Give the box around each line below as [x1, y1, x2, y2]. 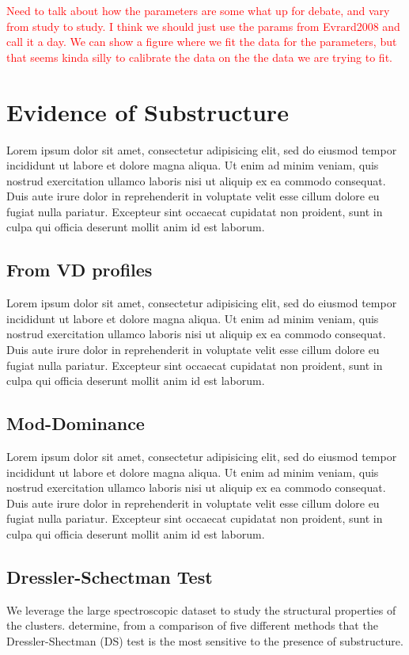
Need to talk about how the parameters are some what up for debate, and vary [6, 2, 390, 18]
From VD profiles [6, 257, 153, 282]
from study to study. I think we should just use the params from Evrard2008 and [6, 17, 400, 34]
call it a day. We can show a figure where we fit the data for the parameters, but [6, 33, 397, 50]
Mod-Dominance [6, 411, 145, 436]
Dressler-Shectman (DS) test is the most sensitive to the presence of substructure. [6, 632, 403, 649]
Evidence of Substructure [6, 95, 289, 128]
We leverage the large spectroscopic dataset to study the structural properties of [6, 601, 396, 618]
